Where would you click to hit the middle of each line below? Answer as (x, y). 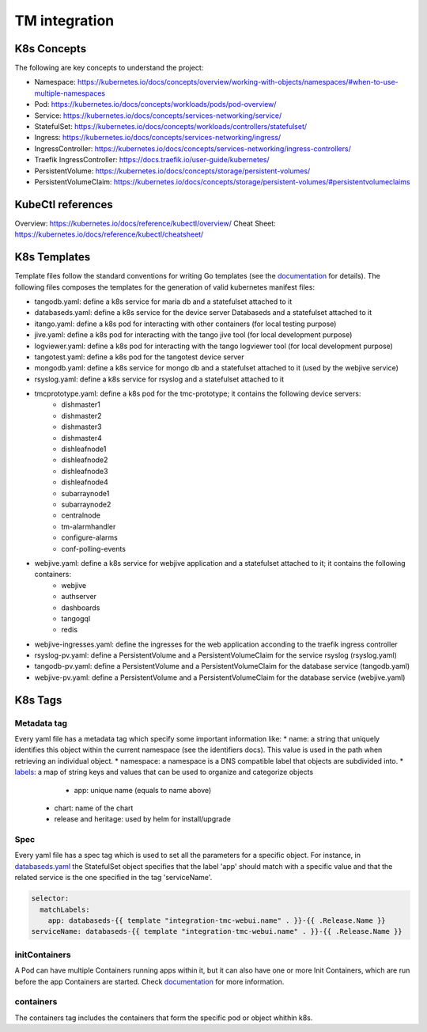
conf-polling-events (94, 548)
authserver (79, 597)
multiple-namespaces (70, 93)
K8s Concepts (51, 49)
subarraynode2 (86, 504)
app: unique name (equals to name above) (143, 790)
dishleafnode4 (85, 482)
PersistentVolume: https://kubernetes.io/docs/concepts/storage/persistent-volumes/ (172, 171)
